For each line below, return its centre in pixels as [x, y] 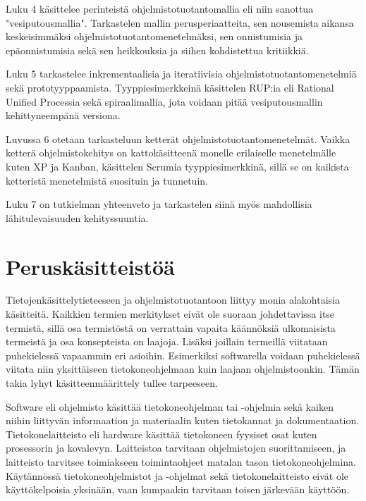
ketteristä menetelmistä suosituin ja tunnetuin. [107, 180]
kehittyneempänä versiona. [63, 115]
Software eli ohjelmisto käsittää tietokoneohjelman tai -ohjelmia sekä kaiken [170, 406]
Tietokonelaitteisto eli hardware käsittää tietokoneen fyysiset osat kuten [161, 434]
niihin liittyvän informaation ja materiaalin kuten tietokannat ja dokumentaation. [183, 420]
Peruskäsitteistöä [90, 266]
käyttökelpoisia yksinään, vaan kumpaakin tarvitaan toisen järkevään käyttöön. [178, 489]
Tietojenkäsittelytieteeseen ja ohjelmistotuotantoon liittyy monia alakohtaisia [173, 300]
